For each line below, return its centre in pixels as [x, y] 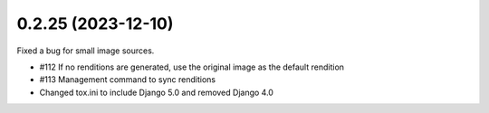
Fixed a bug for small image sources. [86, 51]
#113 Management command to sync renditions [128, 80]
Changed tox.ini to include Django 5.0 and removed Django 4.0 [156, 92]
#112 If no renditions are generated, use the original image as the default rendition [192, 67]
